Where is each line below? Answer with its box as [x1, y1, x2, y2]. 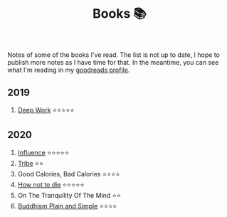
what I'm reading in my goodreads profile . [7, 65, 130, 75]
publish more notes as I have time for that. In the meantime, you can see [7, 58, 219, 67]
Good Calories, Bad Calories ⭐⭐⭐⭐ [17, 169, 120, 178]
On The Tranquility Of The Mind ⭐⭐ [17, 191, 122, 199]
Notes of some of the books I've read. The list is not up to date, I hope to [7, 51, 221, 59]
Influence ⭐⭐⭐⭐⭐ [17, 148, 70, 157]
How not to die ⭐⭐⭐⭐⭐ [17, 180, 85, 189]
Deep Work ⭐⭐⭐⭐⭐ [17, 106, 75, 114]
